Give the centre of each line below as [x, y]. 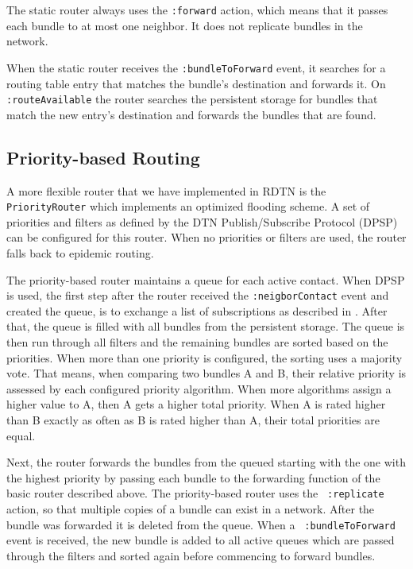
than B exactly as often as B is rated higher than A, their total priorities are [193, 420]
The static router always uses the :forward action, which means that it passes [197, 10]
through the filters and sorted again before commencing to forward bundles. [191, 555]
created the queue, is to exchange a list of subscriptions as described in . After [197, 310]
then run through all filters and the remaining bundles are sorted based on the [197, 342]
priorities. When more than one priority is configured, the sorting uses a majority [205, 357]
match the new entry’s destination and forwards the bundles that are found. [191, 114]
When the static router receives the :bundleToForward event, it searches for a [196, 67]
